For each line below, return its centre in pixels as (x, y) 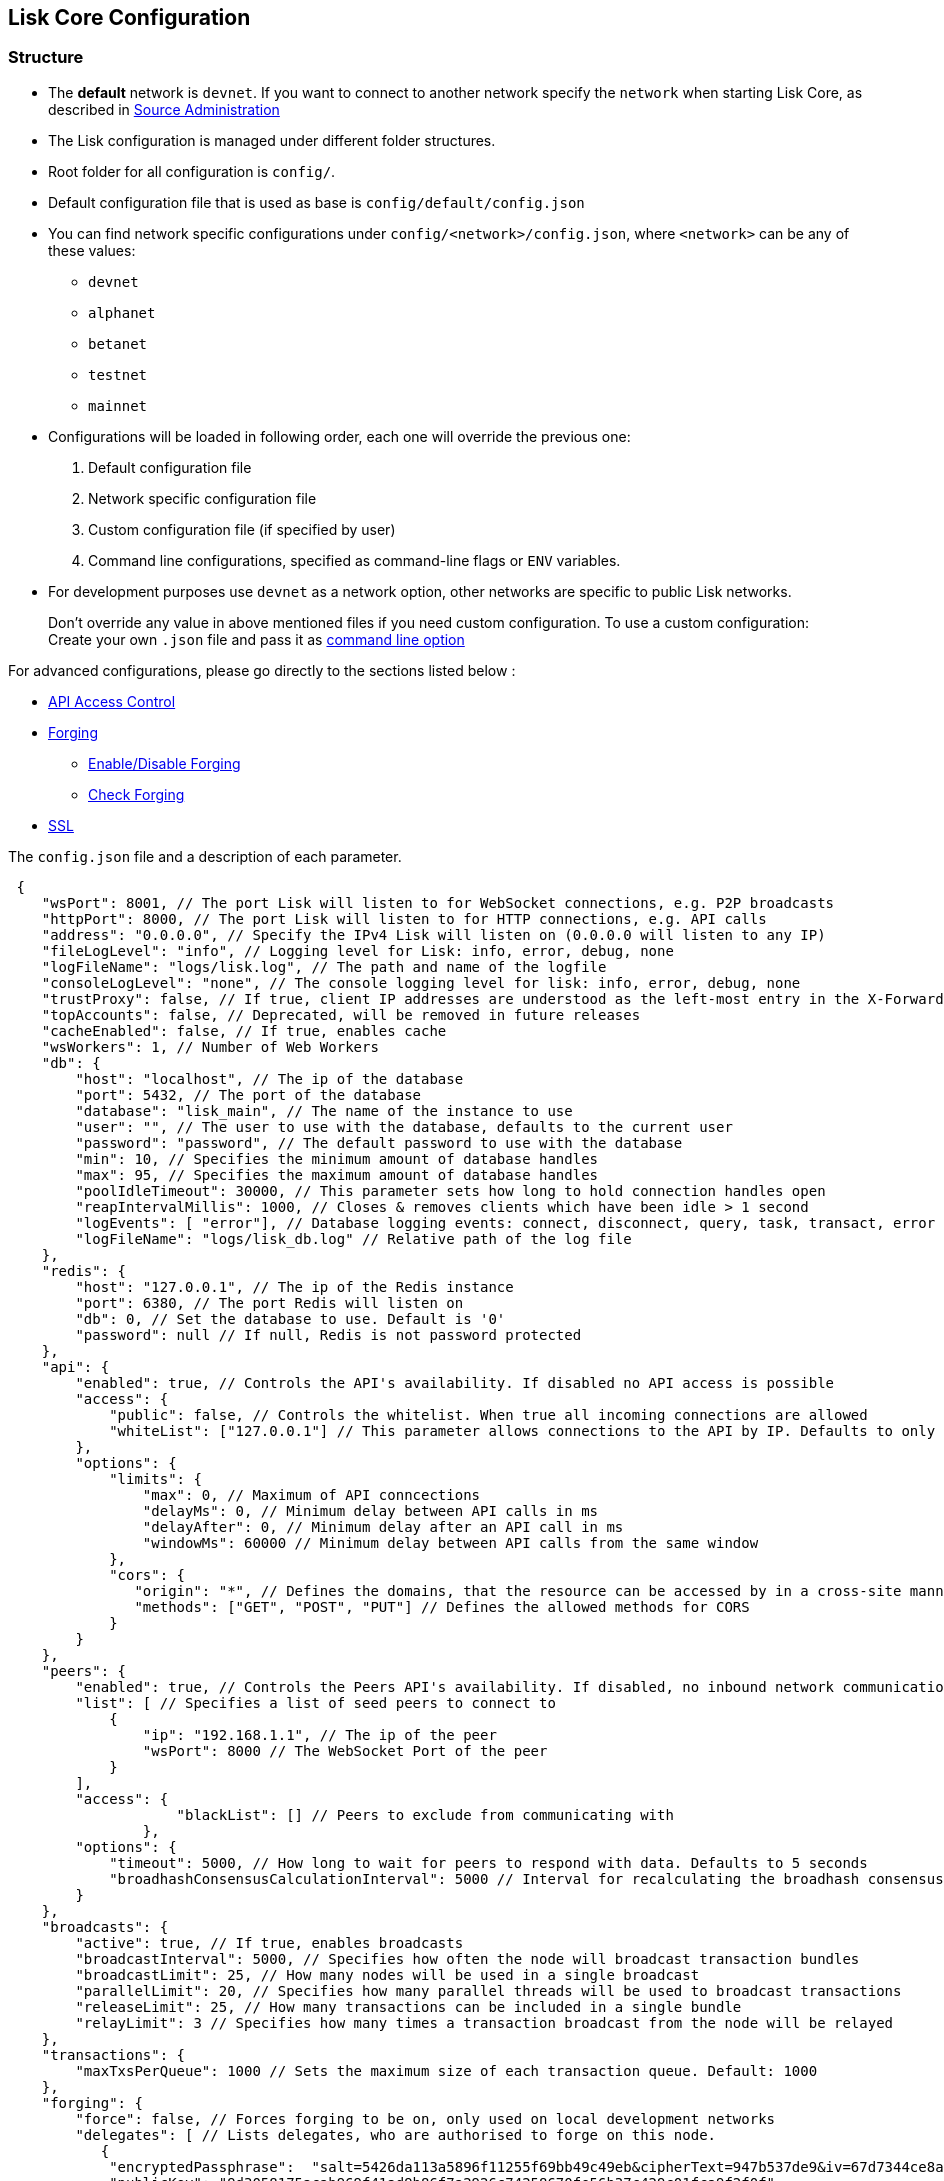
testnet (118, 374)
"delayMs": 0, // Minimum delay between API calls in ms (370, 1510)
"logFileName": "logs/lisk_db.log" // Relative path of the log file (353, 1238)
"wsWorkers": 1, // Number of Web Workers (210, 1046)
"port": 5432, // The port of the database (248, 1094)
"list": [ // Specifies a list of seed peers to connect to (315, 1702)
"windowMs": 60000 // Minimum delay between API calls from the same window (450, 1542)
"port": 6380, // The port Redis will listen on (269, 1302)
